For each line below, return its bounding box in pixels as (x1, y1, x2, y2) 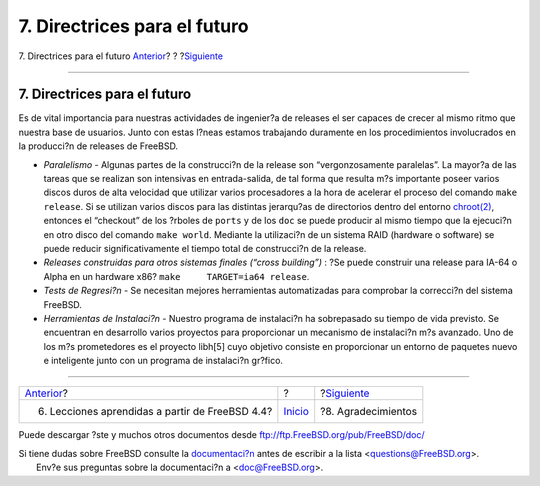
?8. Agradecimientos (320, 405, 418, 419)
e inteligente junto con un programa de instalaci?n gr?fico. (43, 355, 284, 367)
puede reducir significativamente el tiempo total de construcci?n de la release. (43, 242, 367, 254)
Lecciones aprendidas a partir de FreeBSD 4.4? (49, 405, 273, 419)
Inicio (283, 405, 310, 419)
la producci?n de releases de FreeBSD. (18, 140, 179, 152)
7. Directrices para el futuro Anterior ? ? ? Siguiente (18, 50, 224, 62)
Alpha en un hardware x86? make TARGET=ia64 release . (43, 270, 310, 282)
